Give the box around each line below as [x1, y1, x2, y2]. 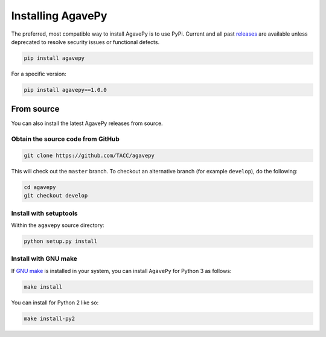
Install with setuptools [11, 209, 78, 217]
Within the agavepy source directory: [11, 222, 105, 229]
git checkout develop [24, 192, 88, 199]
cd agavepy [24, 184, 56, 190]
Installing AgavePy [11, 9, 107, 22]
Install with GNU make [11, 254, 78, 263]
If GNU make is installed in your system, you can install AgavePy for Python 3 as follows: [11, 267, 232, 274]
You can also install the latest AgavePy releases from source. [11, 120, 163, 127]
